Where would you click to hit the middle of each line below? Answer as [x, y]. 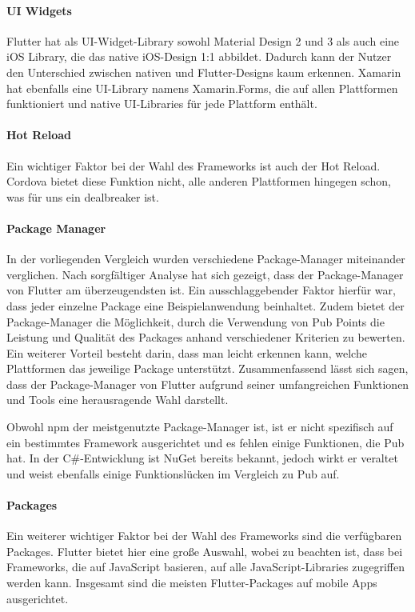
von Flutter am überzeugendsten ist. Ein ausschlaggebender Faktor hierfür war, [201, 290]
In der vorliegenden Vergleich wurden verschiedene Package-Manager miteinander [206, 259]
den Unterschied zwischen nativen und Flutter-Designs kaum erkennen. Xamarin [204, 72]
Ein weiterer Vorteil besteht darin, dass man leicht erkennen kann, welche [187, 352]
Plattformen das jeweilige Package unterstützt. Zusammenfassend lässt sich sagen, [207, 368]
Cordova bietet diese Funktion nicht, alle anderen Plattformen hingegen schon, [199, 181]
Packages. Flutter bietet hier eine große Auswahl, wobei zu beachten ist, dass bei [205, 551]
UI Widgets [39, 10]
